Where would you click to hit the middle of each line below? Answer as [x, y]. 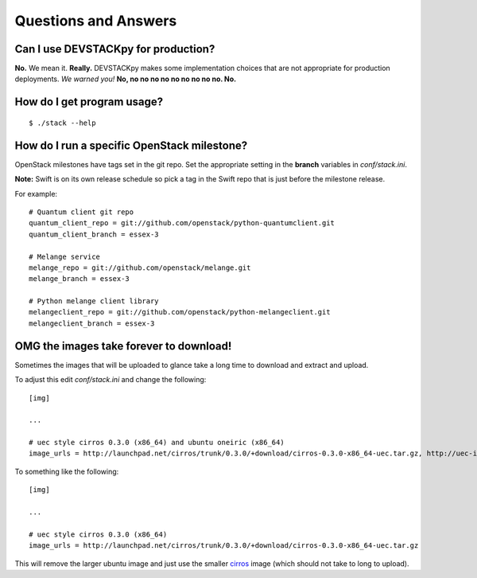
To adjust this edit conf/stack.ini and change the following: [111, 380]
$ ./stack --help [62, 123]
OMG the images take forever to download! [123, 346]
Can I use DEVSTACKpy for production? [115, 49]
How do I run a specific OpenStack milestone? [131, 145]
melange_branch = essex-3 [79, 279]
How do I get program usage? [89, 102]
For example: [36, 193]
